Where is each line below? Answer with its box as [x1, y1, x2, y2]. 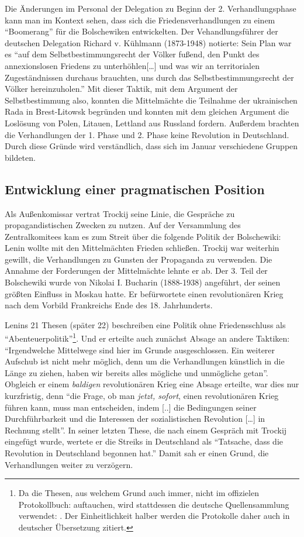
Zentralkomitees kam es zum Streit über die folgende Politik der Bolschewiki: [5, 230, 281, 242]
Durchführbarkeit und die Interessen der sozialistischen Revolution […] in [5, 412, 265, 425]
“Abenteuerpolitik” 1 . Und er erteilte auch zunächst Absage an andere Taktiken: [5, 331, 290, 345]
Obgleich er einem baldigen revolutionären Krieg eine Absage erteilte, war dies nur [5, 378, 299, 390]
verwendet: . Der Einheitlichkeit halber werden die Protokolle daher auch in [18, 510, 290, 522]
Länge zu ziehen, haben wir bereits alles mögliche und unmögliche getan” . [5, 366, 268, 378]
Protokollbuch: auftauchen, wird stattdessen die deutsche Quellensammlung [18, 498, 289, 510]
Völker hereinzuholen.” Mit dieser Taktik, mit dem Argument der [5, 82, 238, 95]
